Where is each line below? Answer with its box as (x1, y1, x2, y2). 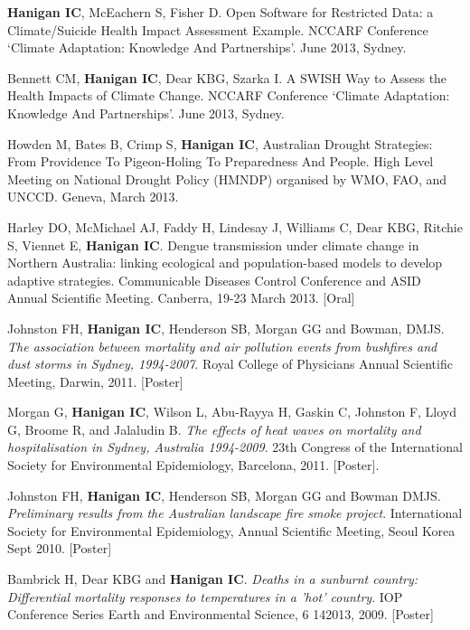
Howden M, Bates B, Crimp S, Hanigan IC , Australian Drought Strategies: (7, 134, 433, 153)
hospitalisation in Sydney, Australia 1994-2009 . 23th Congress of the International (7, 437, 463, 456)
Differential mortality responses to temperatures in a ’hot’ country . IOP (7, 587, 403, 606)
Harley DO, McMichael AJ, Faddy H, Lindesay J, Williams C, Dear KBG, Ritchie (7, 217, 463, 236)
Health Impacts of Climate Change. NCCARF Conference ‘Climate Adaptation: (7, 86, 450, 105)
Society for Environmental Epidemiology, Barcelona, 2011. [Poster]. (7, 456, 380, 475)
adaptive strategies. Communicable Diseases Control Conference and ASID (7, 270, 421, 289)
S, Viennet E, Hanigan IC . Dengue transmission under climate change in (7, 235, 419, 254)
